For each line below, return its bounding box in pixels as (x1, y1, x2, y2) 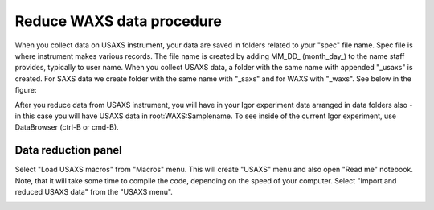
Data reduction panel (14, 143, 122, 157)
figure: (14, 85, 37, 95)
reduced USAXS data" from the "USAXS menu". (14, 187, 173, 196)
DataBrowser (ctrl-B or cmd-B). (14, 122, 120, 132)
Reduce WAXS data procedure (14, 12, 223, 30)
